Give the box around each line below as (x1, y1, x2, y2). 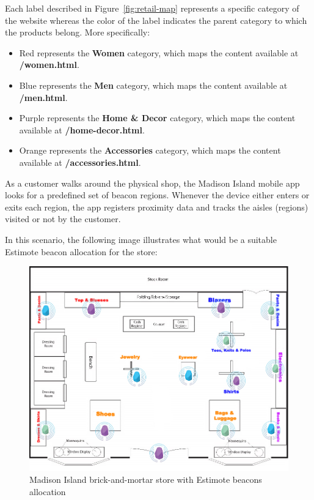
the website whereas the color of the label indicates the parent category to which (5, 13, 307, 26)
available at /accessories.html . (19, 155, 141, 168)
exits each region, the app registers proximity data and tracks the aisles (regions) (5, 200, 309, 213)
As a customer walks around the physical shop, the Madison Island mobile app (5, 176, 300, 189)
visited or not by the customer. (5, 212, 121, 225)
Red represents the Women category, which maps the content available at (19, 46, 299, 59)
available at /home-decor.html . (19, 123, 145, 136)
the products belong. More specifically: (5, 26, 150, 39)
